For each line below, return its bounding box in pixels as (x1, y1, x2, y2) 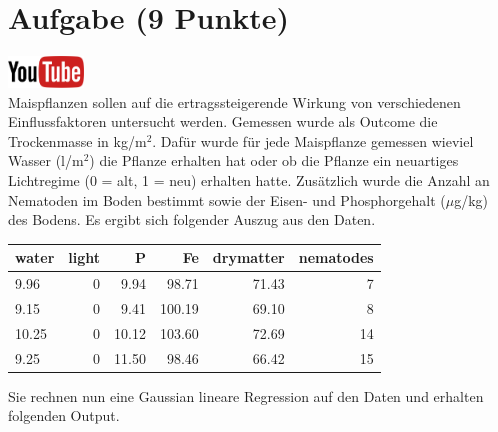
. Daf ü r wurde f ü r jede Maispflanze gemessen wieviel (152, 130, 474, 151)
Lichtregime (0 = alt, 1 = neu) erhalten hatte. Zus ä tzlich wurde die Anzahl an (8, 169, 490, 190)
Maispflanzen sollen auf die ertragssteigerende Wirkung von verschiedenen (8, 91, 461, 112)
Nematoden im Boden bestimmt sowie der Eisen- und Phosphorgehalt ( (8, 189, 446, 210)
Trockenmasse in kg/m (8, 130, 147, 151)
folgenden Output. (8, 405, 120, 426)
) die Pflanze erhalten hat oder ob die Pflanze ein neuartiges (89, 150, 459, 171)
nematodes (298, 247, 374, 268)
